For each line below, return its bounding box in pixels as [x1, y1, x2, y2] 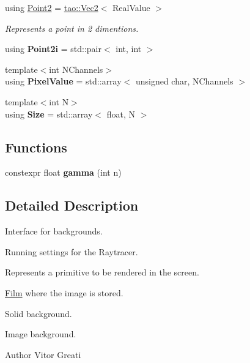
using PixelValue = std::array [5, 75, 122, 88]
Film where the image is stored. [5, 286, 123, 299]
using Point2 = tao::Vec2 [5, 1, 98, 13]
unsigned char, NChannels [135, 75, 233, 88]
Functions [5, 137, 67, 156]
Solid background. [5, 307, 72, 320]
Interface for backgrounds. [5, 225, 103, 238]
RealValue [112, 1, 150, 13]
